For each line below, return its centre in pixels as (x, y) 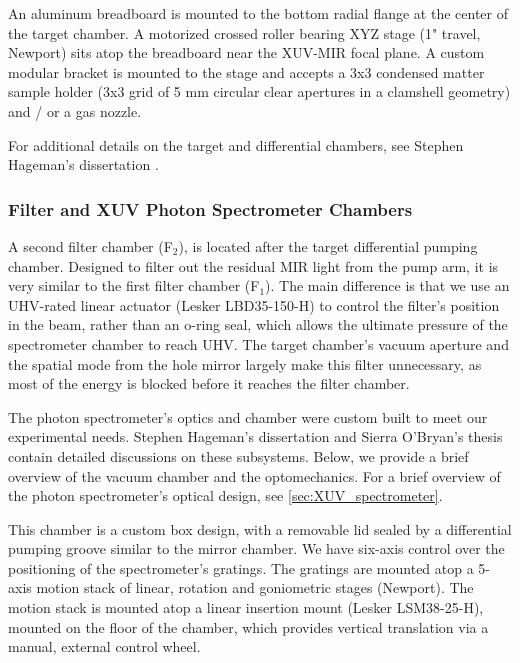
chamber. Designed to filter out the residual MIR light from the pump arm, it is (253, 265)
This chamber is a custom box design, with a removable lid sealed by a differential (260, 528)
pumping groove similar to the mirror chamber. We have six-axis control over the (256, 548)
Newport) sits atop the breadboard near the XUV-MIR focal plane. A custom (246, 52)
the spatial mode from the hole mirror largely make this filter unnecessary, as (245, 363)
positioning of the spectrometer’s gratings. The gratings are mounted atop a (241, 567)
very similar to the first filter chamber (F (134, 285)
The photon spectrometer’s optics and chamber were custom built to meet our (248, 416)
